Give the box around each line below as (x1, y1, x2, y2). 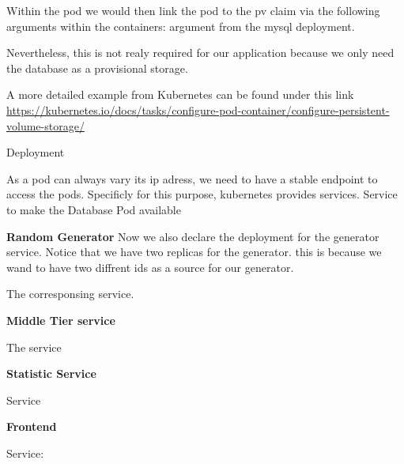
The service (6, 338, 62, 355)
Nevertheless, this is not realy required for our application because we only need (6, 44, 395, 61)
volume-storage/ (6, 117, 85, 134)
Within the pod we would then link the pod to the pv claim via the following (6, 2, 380, 18)
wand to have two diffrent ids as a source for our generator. (6, 258, 294, 275)
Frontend (6, 418, 57, 435)
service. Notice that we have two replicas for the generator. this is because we (6, 243, 382, 260)
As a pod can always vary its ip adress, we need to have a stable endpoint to (6, 170, 378, 187)
